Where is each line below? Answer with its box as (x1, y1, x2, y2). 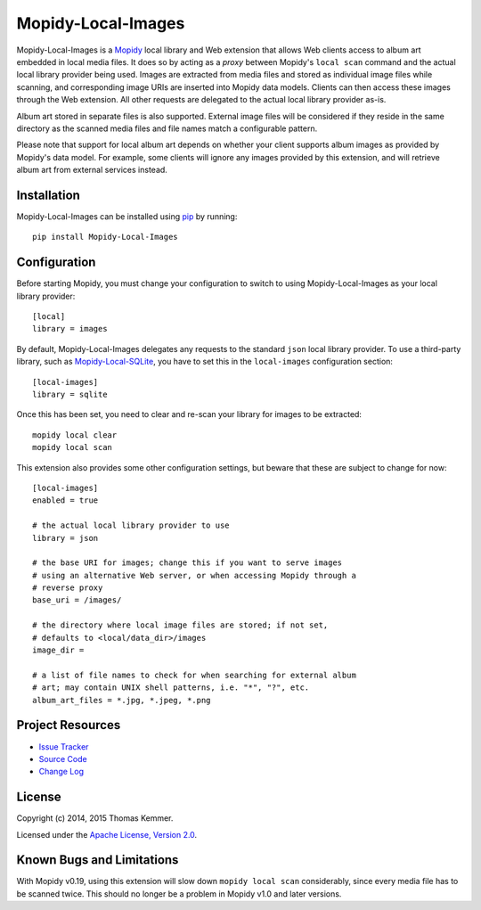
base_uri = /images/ (32, 595, 122, 605)
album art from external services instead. (16, 165, 168, 176)
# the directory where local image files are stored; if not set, (32, 620, 329, 630)
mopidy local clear (32, 430, 118, 440)
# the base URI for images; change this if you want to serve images (32, 558, 343, 568)
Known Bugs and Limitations (16, 852, 179, 868)
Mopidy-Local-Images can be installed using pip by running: (16, 210, 238, 222)
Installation (16, 187, 80, 202)
